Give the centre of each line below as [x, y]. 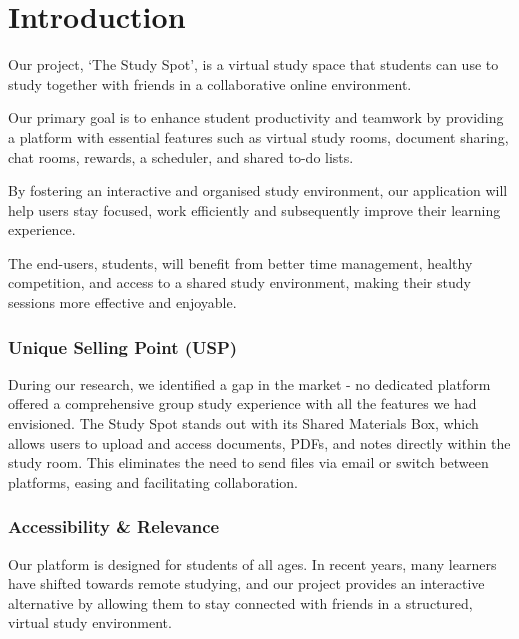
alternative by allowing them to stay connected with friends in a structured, [240, 602]
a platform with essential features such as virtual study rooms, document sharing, [258, 136]
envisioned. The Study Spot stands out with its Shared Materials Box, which [243, 423]
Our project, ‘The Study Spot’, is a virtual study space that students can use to [253, 64]
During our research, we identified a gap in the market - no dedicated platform [249, 383]
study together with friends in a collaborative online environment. [210, 83]
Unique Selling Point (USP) [123, 346]
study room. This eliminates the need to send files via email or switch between [248, 462]
